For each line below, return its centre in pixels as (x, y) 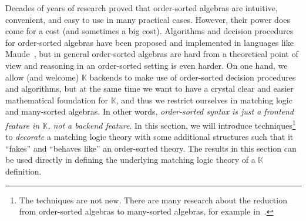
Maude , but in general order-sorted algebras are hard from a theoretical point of (152, 54)
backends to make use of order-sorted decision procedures (193, 77)
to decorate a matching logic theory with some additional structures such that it (149, 137)
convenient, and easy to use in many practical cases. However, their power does (148, 19)
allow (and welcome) (42, 77)
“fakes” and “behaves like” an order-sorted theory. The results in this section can (151, 148)
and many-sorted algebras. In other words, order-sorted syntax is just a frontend (149, 111)
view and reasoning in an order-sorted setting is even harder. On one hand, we (147, 65)
